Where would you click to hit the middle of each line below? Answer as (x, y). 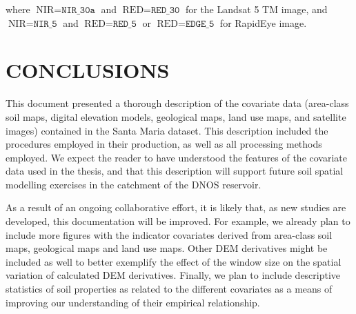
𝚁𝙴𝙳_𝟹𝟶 (166, 10)
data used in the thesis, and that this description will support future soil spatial (175, 171)
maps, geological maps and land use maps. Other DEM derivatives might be (167, 248)
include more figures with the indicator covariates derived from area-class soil (169, 234)
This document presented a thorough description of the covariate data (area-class (177, 103)
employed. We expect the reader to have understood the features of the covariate (176, 157)
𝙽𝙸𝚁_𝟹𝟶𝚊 (78, 10)
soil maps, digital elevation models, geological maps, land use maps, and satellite (176, 116)
